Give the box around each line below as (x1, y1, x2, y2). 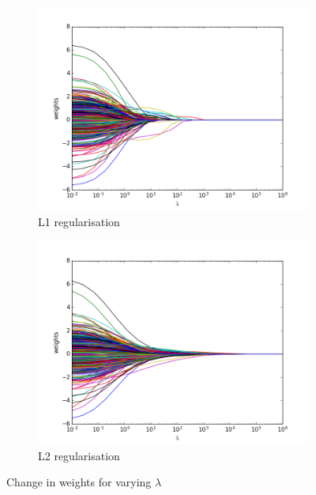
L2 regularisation (38, 447, 120, 463)
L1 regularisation (38, 213, 120, 229)
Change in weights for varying (6, 474, 152, 490)
